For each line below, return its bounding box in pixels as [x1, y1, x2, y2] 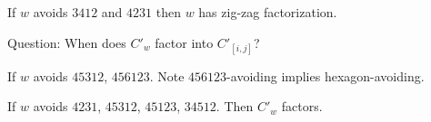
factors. [281, 97, 323, 116]
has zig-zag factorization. [198, 3, 337, 21]
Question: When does [7, 33, 126, 52]
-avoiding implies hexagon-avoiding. [226, 66, 425, 85]
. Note [149, 66, 185, 85]
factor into [155, 33, 214, 52]
